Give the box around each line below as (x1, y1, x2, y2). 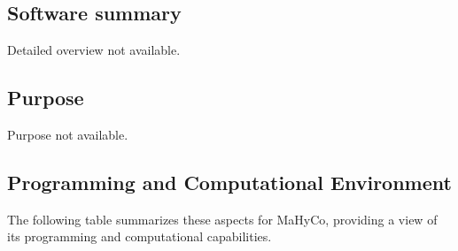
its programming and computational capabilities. (7, 227, 272, 246)
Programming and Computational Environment (7, 168, 452, 195)
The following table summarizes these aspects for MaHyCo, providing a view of (7, 209, 438, 228)
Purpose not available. (7, 125, 128, 143)
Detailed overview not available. (7, 41, 181, 59)
